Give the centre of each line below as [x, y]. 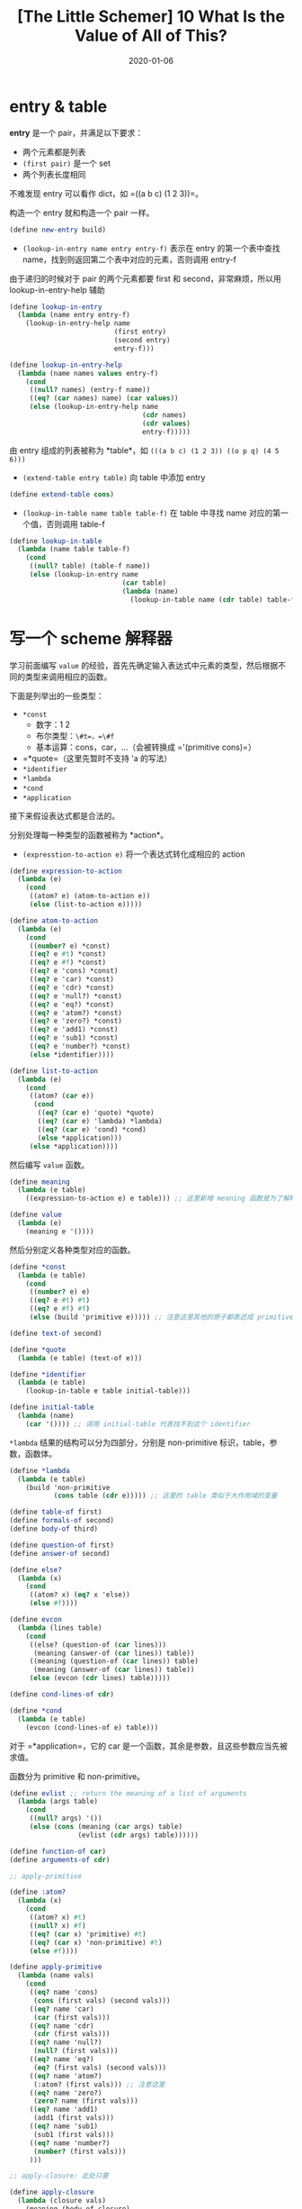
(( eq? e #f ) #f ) [60, 1309]
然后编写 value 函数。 [49, 1165]
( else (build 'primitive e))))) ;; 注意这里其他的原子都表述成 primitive [161, 1317]
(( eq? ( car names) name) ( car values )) [104, 398]
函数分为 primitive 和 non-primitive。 [77, 1776]
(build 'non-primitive [68, 1487]
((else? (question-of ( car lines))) [98, 1645]
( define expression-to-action [66, 871]
